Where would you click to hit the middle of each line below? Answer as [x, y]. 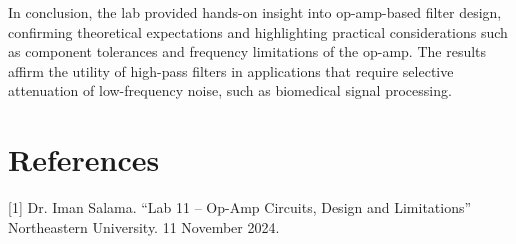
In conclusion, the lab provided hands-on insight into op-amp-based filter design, [255, 12]
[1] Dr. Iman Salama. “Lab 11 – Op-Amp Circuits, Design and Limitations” [240, 207]
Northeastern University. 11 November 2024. [144, 226]
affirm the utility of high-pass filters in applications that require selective [231, 70]
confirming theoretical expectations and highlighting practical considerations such [258, 31]
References [84, 159]
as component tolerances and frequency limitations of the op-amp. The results [247, 51]
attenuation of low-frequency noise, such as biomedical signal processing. [230, 90]
